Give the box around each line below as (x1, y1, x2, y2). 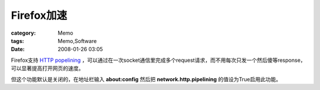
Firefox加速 (11, 9, 68, 22)
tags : (11, 37, 24, 44)
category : (11, 29, 36, 36)
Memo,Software (57, 37, 97, 44)
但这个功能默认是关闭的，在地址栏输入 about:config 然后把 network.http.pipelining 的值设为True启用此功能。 (11, 75, 281, 82)
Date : (11, 46, 25, 53)
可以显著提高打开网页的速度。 (11, 65, 84, 72)
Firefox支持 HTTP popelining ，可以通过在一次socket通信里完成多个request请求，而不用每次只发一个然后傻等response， (11, 56, 306, 64)
